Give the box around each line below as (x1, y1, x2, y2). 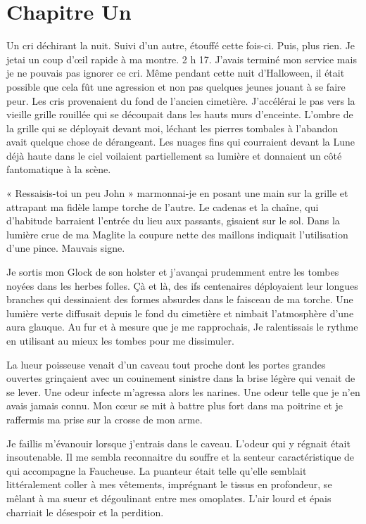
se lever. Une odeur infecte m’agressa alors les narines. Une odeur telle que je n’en (6, 384, 360, 399)
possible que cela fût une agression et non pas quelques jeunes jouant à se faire (6, 79, 346, 94)
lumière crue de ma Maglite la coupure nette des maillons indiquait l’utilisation (6, 226, 348, 241)
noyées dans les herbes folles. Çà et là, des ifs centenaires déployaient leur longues (6, 278, 358, 293)
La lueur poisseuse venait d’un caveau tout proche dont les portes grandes (6, 357, 326, 371)
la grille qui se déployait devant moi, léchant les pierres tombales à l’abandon (6, 120, 339, 135)
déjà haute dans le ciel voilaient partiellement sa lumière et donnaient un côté (6, 148, 342, 162)
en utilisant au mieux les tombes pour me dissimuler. (6, 333, 235, 347)
